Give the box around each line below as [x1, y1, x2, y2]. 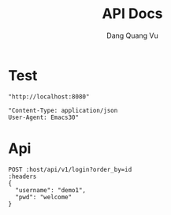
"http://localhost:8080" [8, 92, 90, 101]
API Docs [102, 5, 163, 23]
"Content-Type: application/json [8, 106, 118, 114]
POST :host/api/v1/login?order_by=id [8, 165, 132, 173]
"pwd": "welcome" [15, 193, 72, 201]
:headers [8, 172, 37, 180]
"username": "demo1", [15, 186, 87, 194]
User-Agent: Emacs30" [8, 113, 80, 121]
